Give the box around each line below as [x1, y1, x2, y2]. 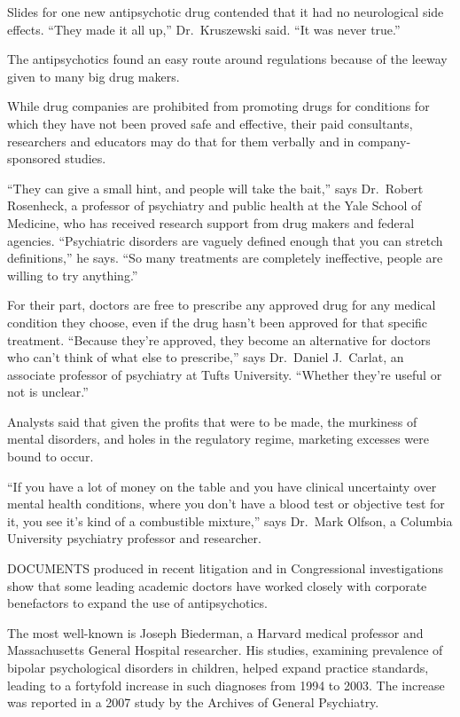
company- [357, 131, 411, 150]
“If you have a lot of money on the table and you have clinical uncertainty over [7, 477, 437, 495]
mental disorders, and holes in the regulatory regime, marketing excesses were [7, 429, 429, 448]
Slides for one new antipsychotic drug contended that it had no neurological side [7, 3, 444, 20]
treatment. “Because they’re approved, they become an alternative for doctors [7, 330, 431, 349]
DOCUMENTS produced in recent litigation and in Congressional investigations [7, 559, 444, 578]
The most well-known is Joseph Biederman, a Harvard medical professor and [7, 623, 424, 642]
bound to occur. [7, 447, 94, 466]
